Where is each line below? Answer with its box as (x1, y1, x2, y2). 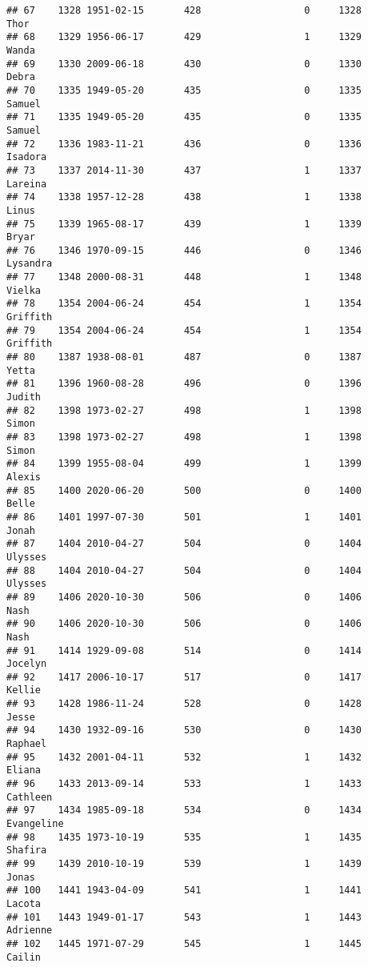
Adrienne (6, 925, 53, 937)
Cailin (6, 951, 41, 963)
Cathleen (6, 791, 53, 803)
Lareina (6, 178, 47, 190)
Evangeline (6, 818, 64, 830)
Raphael (6, 738, 47, 750)
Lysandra (6, 258, 53, 270)
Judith (6, 391, 41, 403)
